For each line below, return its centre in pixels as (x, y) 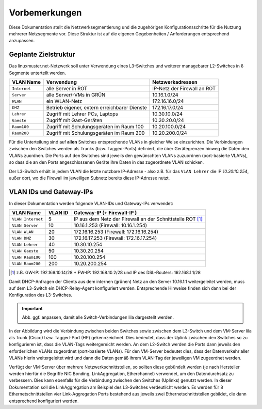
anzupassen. (22, 41)
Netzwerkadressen (175, 82)
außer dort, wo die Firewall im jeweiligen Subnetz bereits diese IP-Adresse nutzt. (89, 178)
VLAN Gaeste (25, 251)
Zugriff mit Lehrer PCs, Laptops (82, 114)
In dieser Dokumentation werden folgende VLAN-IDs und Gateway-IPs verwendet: (91, 203)
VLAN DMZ (22, 238)
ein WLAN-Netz (64, 101)
